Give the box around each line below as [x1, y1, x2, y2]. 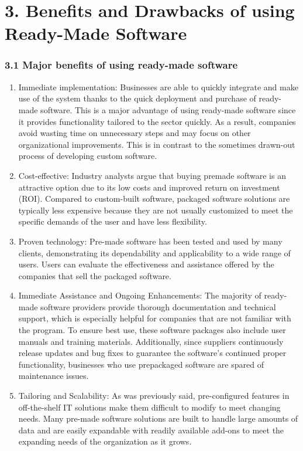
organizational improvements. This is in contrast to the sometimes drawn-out [18, 138, 295, 150]
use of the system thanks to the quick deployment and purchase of [18, 92, 256, 104]
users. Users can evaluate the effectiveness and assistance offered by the [18, 258, 274, 270]
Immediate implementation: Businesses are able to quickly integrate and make [18, 80, 298, 93]
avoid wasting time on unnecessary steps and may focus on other [18, 127, 251, 139]
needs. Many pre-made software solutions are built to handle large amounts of [18, 412, 298, 425]
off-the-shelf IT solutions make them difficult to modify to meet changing [18, 401, 281, 413]
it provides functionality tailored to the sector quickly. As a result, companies [18, 115, 296, 127]
